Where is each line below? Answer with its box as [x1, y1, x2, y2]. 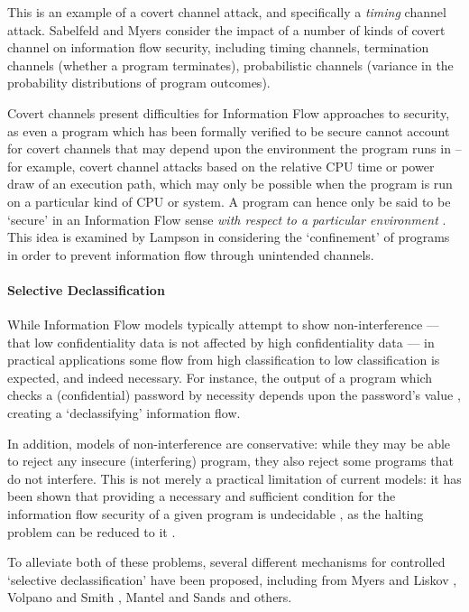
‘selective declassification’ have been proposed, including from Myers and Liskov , [7, 570, 457, 589]
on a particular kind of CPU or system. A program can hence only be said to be [7, 191, 451, 210]
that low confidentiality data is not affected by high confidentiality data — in [7, 332, 435, 351]
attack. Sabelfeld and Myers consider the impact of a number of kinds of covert [7, 20, 446, 39]
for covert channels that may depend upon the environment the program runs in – [7, 139, 462, 158]
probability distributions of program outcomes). [7, 73, 271, 92]
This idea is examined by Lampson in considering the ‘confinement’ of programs [7, 227, 450, 246]
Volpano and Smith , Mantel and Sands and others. [7, 588, 292, 607]
